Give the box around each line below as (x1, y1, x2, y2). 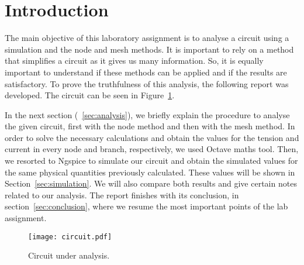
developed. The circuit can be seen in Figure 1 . (5, 89, 175, 101)
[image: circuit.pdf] (28, 232, 112, 241)
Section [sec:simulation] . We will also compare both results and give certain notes (5, 177, 297, 190)
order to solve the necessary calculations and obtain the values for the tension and (5, 131, 299, 143)
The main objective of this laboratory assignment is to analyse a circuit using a (5, 32, 289, 44)
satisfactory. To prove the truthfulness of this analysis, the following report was (5, 77, 289, 90)
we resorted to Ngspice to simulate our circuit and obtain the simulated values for (5, 154, 298, 167)
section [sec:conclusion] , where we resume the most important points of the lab (5, 200, 288, 212)
